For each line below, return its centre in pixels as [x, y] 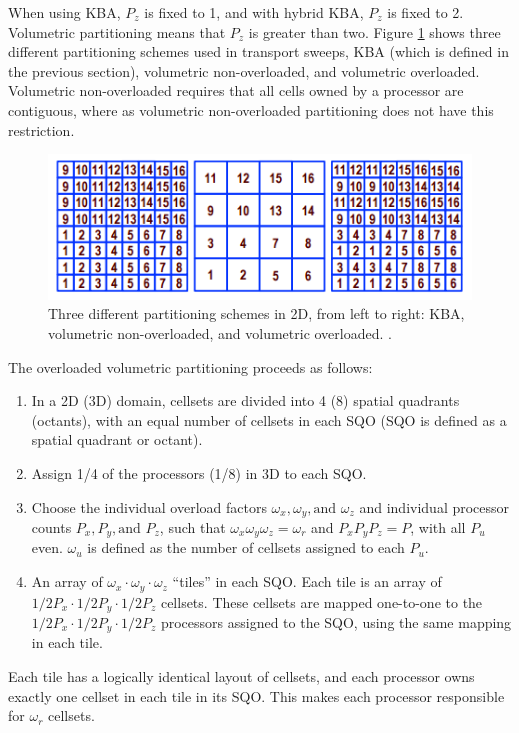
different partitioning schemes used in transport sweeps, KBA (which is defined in [258, 51]
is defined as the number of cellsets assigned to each [246, 547]
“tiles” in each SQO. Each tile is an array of [307, 581]
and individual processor [434, 506]
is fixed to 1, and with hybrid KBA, [254, 12]
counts [51, 527]
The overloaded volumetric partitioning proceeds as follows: [190, 366]
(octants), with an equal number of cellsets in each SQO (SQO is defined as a [269, 419]
